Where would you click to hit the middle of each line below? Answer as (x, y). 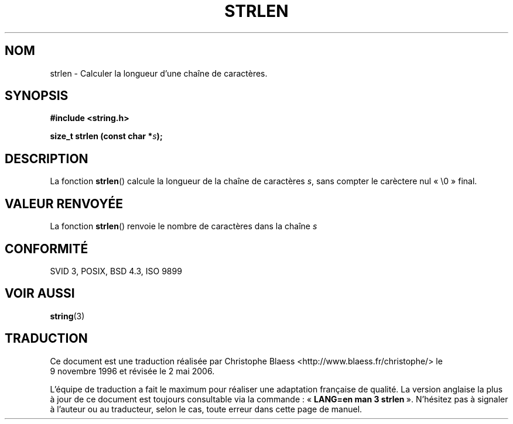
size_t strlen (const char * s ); (106, 136)
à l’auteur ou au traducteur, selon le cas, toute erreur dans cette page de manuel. (206, 409)
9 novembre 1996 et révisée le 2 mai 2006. (132, 371)
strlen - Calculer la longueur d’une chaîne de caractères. (159, 73)
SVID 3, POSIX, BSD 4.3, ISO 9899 (116, 271)
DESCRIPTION (47, 158)
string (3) (67, 316)
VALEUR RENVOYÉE (64, 204)
